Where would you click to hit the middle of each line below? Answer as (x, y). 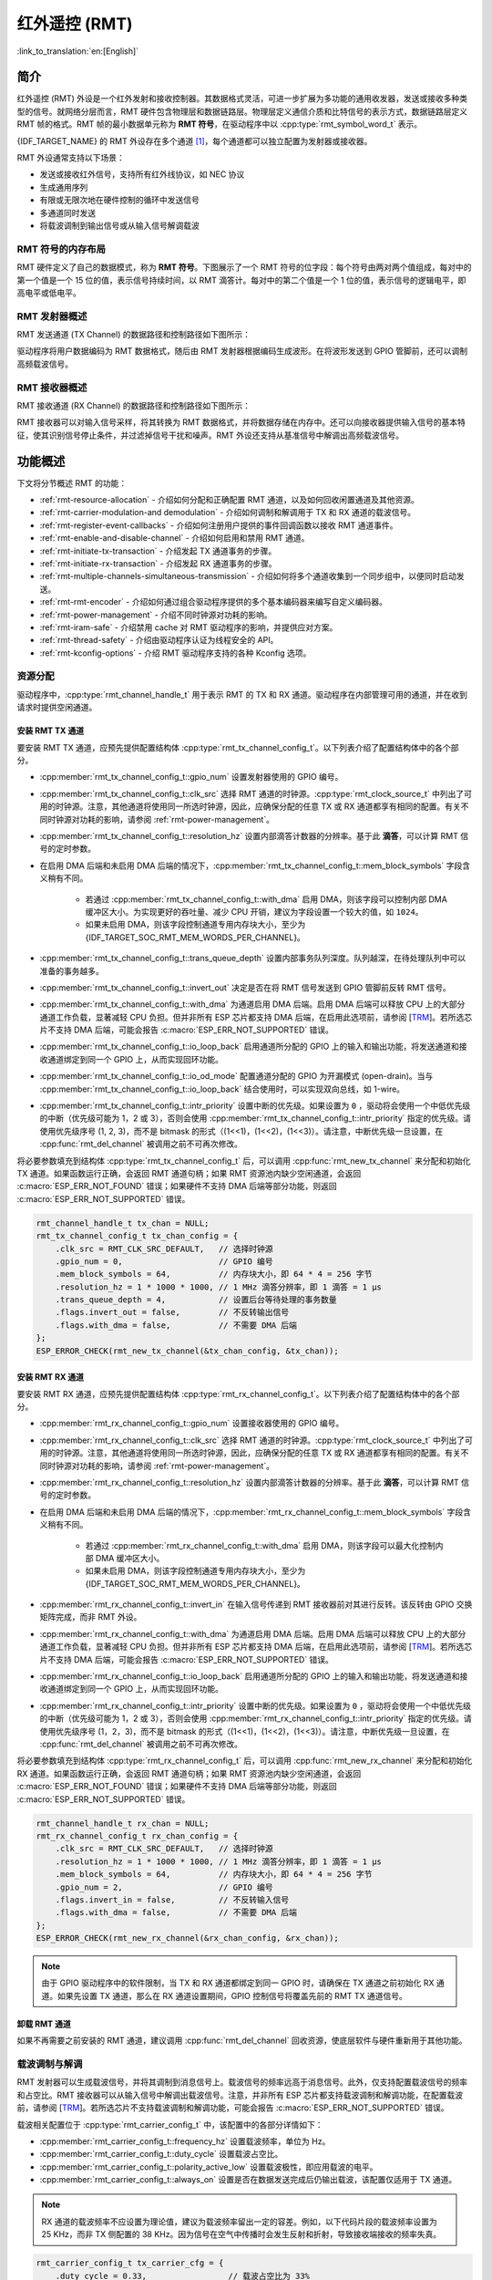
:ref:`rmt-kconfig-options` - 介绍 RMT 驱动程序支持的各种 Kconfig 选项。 (175, 653)
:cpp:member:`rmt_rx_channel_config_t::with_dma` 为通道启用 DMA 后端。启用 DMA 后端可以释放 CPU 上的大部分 (253, 1633)
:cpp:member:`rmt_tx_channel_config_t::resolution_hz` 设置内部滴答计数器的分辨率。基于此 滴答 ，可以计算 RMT (249, 835)
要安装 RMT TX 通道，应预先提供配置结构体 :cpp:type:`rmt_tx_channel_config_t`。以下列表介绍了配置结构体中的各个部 (238, 747)
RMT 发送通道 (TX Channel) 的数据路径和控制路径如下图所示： (133, 335)
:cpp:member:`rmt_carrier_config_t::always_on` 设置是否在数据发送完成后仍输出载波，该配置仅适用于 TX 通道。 (248, 2180)
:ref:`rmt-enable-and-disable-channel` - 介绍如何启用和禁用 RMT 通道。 (174, 538)
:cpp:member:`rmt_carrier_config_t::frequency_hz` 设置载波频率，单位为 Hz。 (185, 2141)
